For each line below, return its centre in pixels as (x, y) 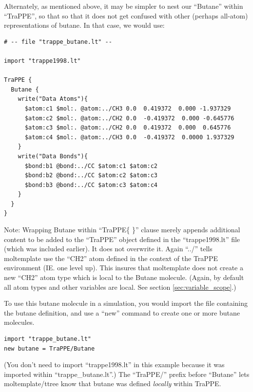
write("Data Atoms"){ (53, 99)
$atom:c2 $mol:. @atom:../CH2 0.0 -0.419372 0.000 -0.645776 (129, 118)
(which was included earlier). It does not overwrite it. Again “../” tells (108, 249)
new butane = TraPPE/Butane (49, 348)
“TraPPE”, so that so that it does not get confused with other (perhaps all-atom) (126, 15)
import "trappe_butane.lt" (48, 339)
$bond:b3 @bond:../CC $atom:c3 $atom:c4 (91, 185)
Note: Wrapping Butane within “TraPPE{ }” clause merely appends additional (122, 230)
